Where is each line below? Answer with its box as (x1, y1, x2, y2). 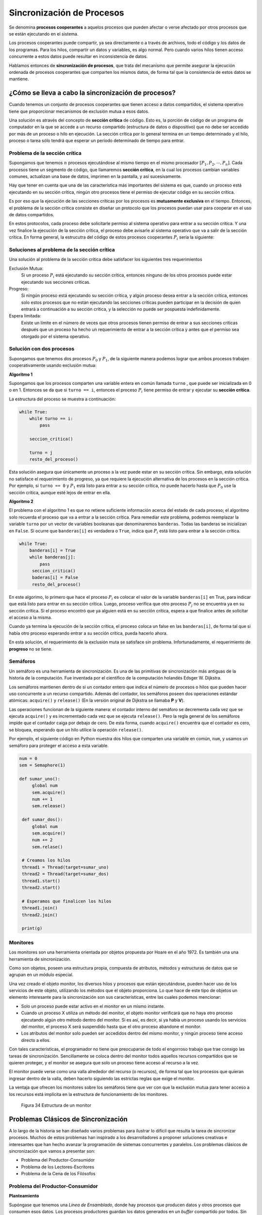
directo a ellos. (21, 1037, 51, 1043)
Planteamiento (9, 1193, 39, 1199)
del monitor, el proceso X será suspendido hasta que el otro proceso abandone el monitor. (21, 1024, 201, 1030)
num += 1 (32, 796, 53, 802)
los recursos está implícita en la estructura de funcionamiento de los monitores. (9, 1091, 168, 1097)
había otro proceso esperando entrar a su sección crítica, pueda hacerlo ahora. (9, 630, 168, 636)
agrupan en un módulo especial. (9, 972, 74, 978)
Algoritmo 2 (9, 498, 33, 504)
